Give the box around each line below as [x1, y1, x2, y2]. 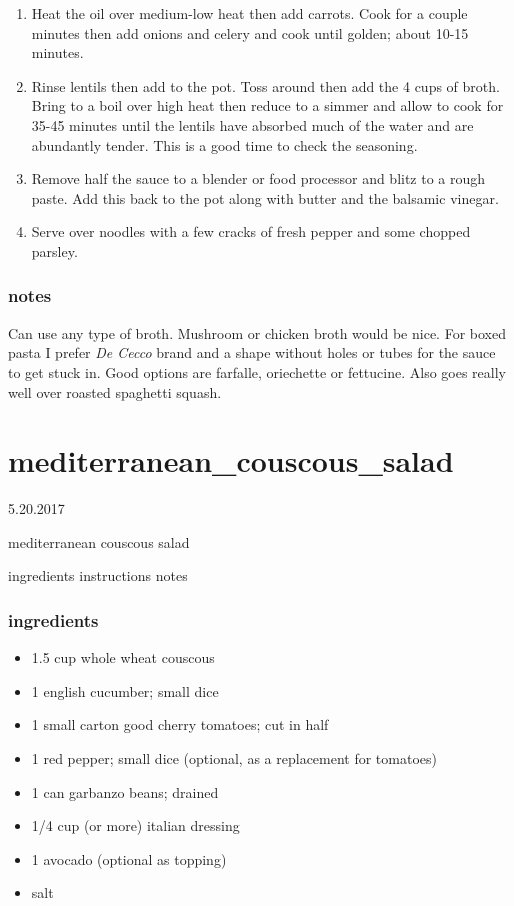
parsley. [31, 240, 78, 261]
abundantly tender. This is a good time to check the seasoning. [31, 134, 418, 155]
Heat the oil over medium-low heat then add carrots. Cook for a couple [31, 3, 468, 23]
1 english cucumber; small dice [31, 680, 219, 701]
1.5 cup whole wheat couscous [31, 647, 215, 668]
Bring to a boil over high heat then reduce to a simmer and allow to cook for [31, 95, 504, 116]
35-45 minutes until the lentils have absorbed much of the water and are [31, 114, 474, 135]
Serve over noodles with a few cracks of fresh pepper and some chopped [31, 221, 471, 242]
